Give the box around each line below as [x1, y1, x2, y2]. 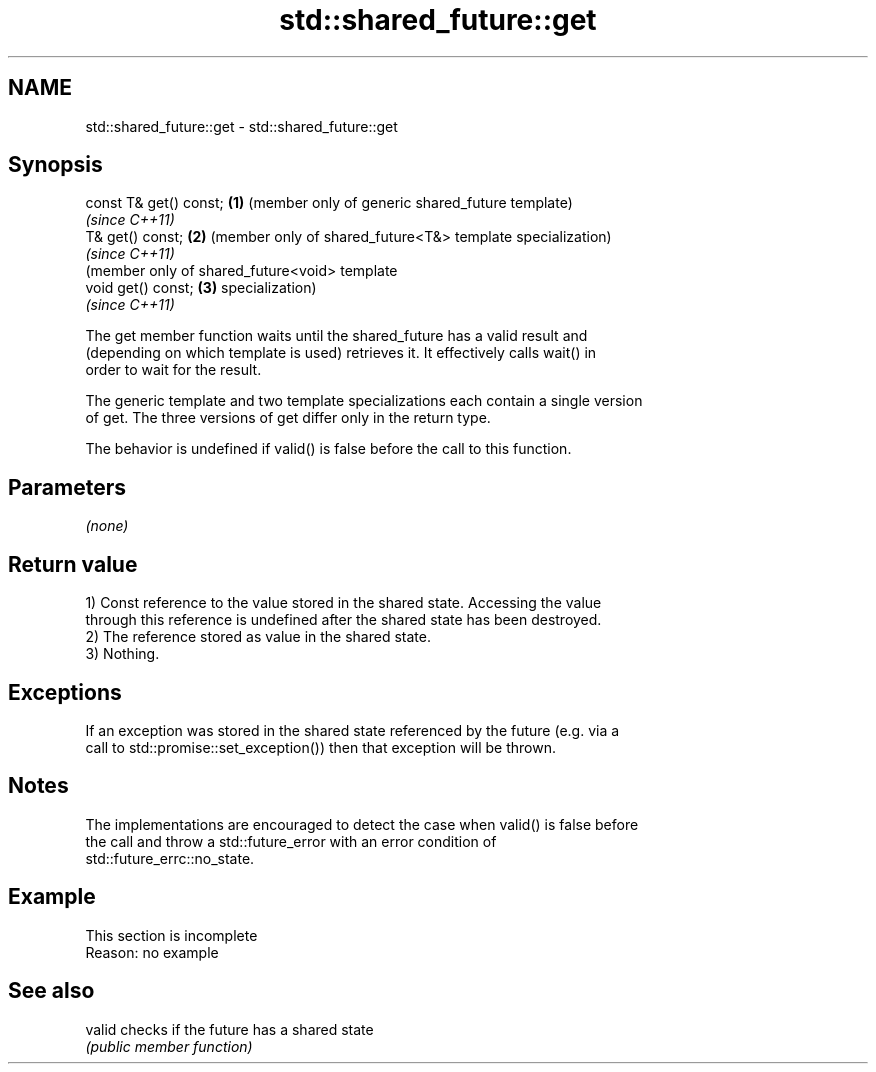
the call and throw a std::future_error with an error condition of [85, 832, 497, 850]
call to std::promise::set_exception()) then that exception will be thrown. [85, 738, 556, 756]
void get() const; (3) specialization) [85, 279, 317, 297]
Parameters [8, 474, 126, 500]
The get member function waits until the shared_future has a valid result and [85, 327, 588, 345]
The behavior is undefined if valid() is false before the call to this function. [85, 440, 572, 458]
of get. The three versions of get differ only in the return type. [85, 409, 491, 427]
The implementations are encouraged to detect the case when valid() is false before [85, 815, 639, 833]
